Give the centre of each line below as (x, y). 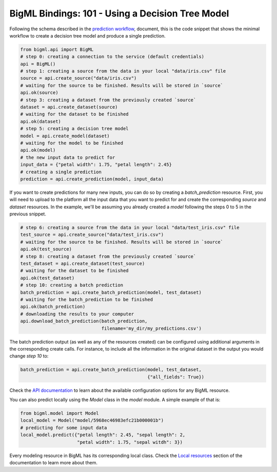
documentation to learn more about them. (53, 462)
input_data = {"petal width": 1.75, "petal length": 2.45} (96, 165)
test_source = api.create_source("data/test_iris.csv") (92, 235)
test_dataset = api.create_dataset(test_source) (83, 264)
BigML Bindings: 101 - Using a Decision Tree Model (119, 13)
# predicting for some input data (64, 428)
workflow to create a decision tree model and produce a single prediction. (88, 35)
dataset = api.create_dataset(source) (69, 107)
